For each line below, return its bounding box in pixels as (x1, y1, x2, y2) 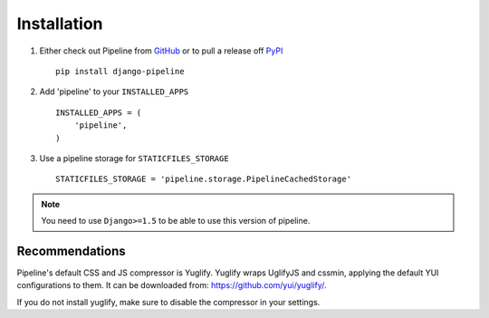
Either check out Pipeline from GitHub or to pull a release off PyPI (39, 45, 283, 56)
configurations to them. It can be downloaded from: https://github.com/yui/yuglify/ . (16, 280, 327, 291)
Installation (16, 14, 103, 34)
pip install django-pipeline (55, 66, 185, 76)
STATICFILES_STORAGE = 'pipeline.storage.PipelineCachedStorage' (55, 174, 352, 185)
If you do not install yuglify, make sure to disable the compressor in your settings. (16, 296, 321, 307)
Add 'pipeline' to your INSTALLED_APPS (39, 86, 189, 97)
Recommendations (16, 243, 126, 258)
